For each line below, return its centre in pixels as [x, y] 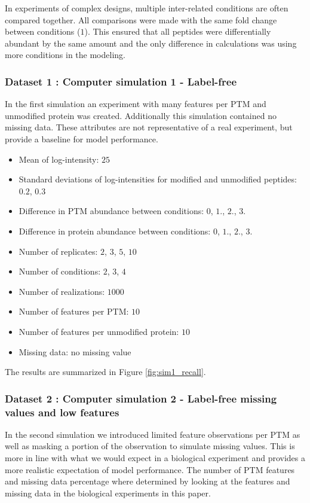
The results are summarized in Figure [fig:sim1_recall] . [105, 372]
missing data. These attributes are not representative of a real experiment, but [149, 127]
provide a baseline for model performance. [82, 138]
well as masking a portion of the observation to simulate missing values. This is [150, 446]
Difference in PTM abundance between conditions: [111, 211]
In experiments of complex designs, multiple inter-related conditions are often [147, 8]
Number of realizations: [62, 291]
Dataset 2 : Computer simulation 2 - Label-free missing [141, 398]
